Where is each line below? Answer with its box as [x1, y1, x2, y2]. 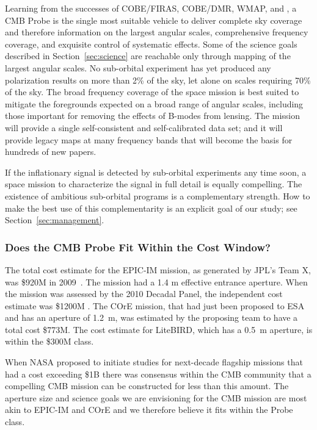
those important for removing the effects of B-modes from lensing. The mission [5, 109, 300, 122]
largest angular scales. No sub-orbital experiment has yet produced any [5, 61, 271, 74]
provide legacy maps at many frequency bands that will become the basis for [5, 133, 293, 146]
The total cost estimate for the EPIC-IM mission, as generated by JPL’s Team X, [5, 263, 311, 276]
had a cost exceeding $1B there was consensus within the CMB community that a [5, 367, 312, 380]
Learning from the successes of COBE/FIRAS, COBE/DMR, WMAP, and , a [5, 2, 297, 14]
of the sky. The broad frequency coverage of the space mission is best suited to [5, 85, 299, 98]
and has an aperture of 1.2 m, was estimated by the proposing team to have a [5, 311, 298, 324]
